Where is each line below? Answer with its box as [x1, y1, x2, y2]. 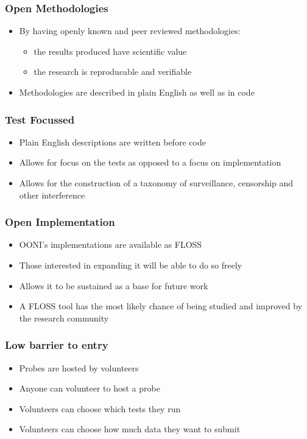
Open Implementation [5, 214, 115, 230]
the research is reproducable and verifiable [34, 65, 192, 78]
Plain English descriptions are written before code [19, 135, 206, 148]
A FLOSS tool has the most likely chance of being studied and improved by [19, 300, 303, 312]
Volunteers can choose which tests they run [19, 402, 181, 415]
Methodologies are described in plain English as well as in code [19, 86, 255, 98]
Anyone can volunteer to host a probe [19, 382, 160, 395]
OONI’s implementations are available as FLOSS [19, 238, 202, 251]
